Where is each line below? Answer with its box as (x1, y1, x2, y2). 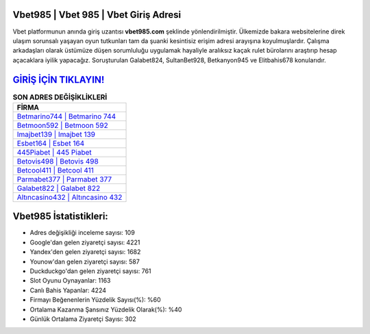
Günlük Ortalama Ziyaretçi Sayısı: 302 (29, 315, 136, 323)
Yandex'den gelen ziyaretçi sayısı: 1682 (29, 248, 141, 256)
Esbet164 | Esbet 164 (16, 138, 85, 148)
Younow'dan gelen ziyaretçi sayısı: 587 (29, 257, 140, 266)
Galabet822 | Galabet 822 (16, 183, 101, 193)
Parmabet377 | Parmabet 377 (16, 175, 112, 184)
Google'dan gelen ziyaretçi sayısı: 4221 (29, 238, 140, 246)
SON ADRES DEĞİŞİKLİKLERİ (12, 92, 108, 102)
